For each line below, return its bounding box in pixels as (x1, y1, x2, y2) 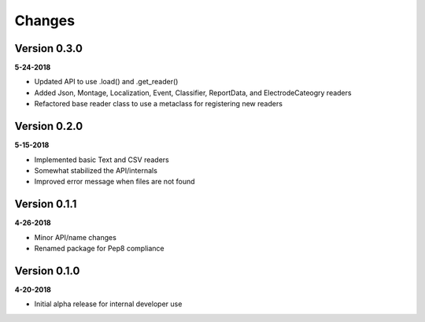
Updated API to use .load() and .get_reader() (34, 77, 179, 87)
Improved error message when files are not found (34, 177, 196, 187)
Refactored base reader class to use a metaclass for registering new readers (34, 99, 283, 109)
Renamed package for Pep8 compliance (34, 244, 164, 253)
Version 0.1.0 (14, 264, 80, 277)
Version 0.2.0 (14, 120, 83, 133)
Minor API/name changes (34, 232, 117, 242)
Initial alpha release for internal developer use (34, 299, 183, 309)
